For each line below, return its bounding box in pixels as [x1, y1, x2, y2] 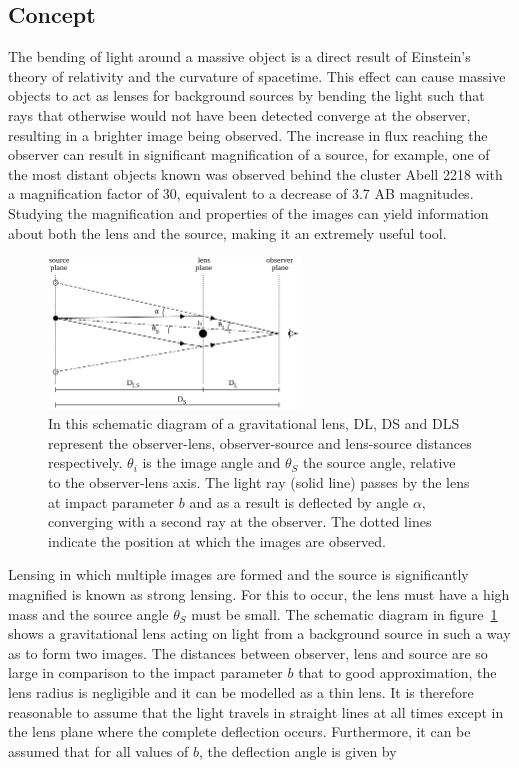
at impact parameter [48, 491, 175, 512]
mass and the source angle [8, 603, 169, 624]
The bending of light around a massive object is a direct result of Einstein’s [8, 46, 471, 67]
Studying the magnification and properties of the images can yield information [8, 202, 489, 223]
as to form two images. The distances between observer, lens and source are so [8, 642, 488, 663]
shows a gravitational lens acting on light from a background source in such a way [8, 623, 511, 644]
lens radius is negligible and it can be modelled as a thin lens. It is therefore [8, 681, 474, 702]
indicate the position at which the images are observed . [48, 530, 386, 551]
